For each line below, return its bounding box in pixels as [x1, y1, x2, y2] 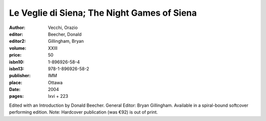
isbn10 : [9, 59, 25, 65]
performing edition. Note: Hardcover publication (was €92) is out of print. [9, 109, 158, 115]
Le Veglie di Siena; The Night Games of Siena [9, 7, 197, 18]
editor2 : [9, 38, 26, 44]
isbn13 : [9, 65, 25, 71]
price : [9, 52, 22, 58]
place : [9, 79, 23, 86]
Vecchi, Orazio [48, 25, 78, 30]
